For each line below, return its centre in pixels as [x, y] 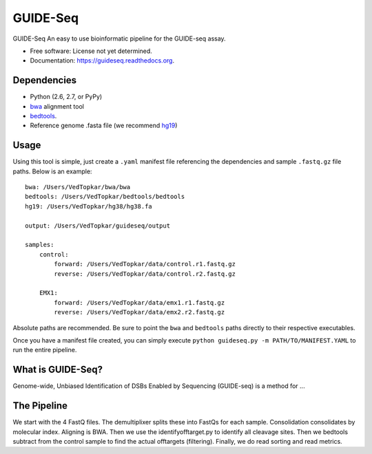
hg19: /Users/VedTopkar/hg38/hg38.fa [89, 206]
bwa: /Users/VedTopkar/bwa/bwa [78, 187]
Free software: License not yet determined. [91, 51]
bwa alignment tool [57, 106]
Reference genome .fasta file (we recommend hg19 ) [104, 126]
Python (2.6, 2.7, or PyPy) [66, 97]
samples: [40, 245]
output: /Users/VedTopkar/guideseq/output [98, 226]
